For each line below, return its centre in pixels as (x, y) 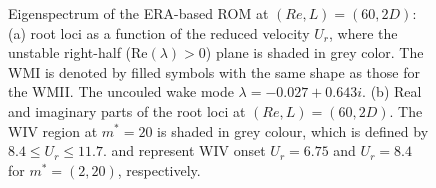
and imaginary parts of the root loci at (127, 110)
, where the (363, 32)
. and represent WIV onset (184, 150)
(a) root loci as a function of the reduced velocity (159, 32)
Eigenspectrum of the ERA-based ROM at (138, 13)
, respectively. (159, 169)
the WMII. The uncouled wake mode (121, 91)
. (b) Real (392, 91)
